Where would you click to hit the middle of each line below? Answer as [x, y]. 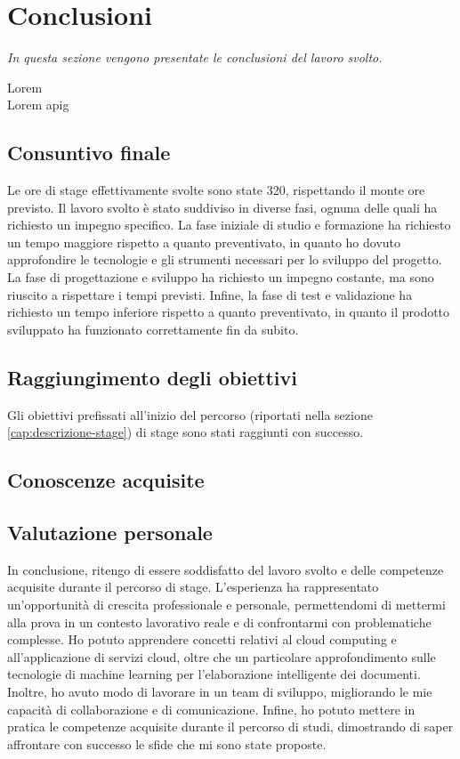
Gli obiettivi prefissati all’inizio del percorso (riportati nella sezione [190, 414]
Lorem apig [38, 105]
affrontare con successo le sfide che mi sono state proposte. [167, 743]
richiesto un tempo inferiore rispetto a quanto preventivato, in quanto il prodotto [229, 312]
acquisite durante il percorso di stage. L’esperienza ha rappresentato [193, 587]
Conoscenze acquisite [106, 480]
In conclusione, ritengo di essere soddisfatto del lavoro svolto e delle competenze [226, 569]
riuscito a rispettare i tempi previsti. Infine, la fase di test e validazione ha [210, 294]
